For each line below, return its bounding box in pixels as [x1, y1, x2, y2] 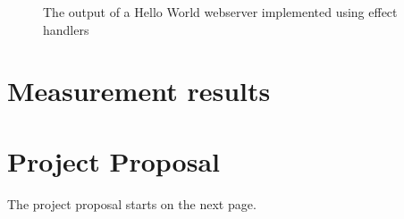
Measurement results [7, 72, 271, 109]
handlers [43, 20, 89, 38]
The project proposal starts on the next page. [7, 194, 257, 213]
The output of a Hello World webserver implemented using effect [43, 3, 398, 21]
